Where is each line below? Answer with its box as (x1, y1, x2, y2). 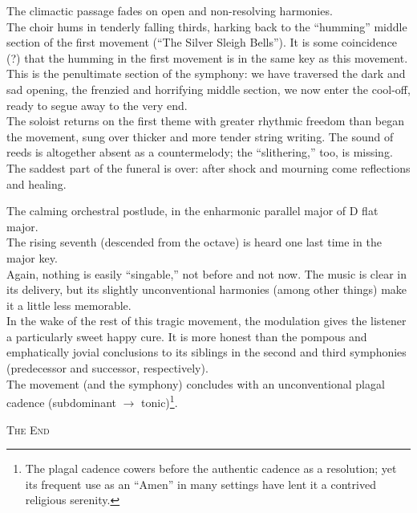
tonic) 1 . (141, 392, 178, 410)
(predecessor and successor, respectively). (6, 360, 208, 377)
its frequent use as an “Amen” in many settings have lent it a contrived (25, 475, 376, 492)
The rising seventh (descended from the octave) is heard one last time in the (6, 234, 382, 250)
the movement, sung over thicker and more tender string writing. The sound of (6, 128, 394, 145)
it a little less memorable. (6, 296, 132, 313)
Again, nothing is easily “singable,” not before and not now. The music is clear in (6, 265, 407, 282)
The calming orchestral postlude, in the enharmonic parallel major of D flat (6, 202, 379, 219)
